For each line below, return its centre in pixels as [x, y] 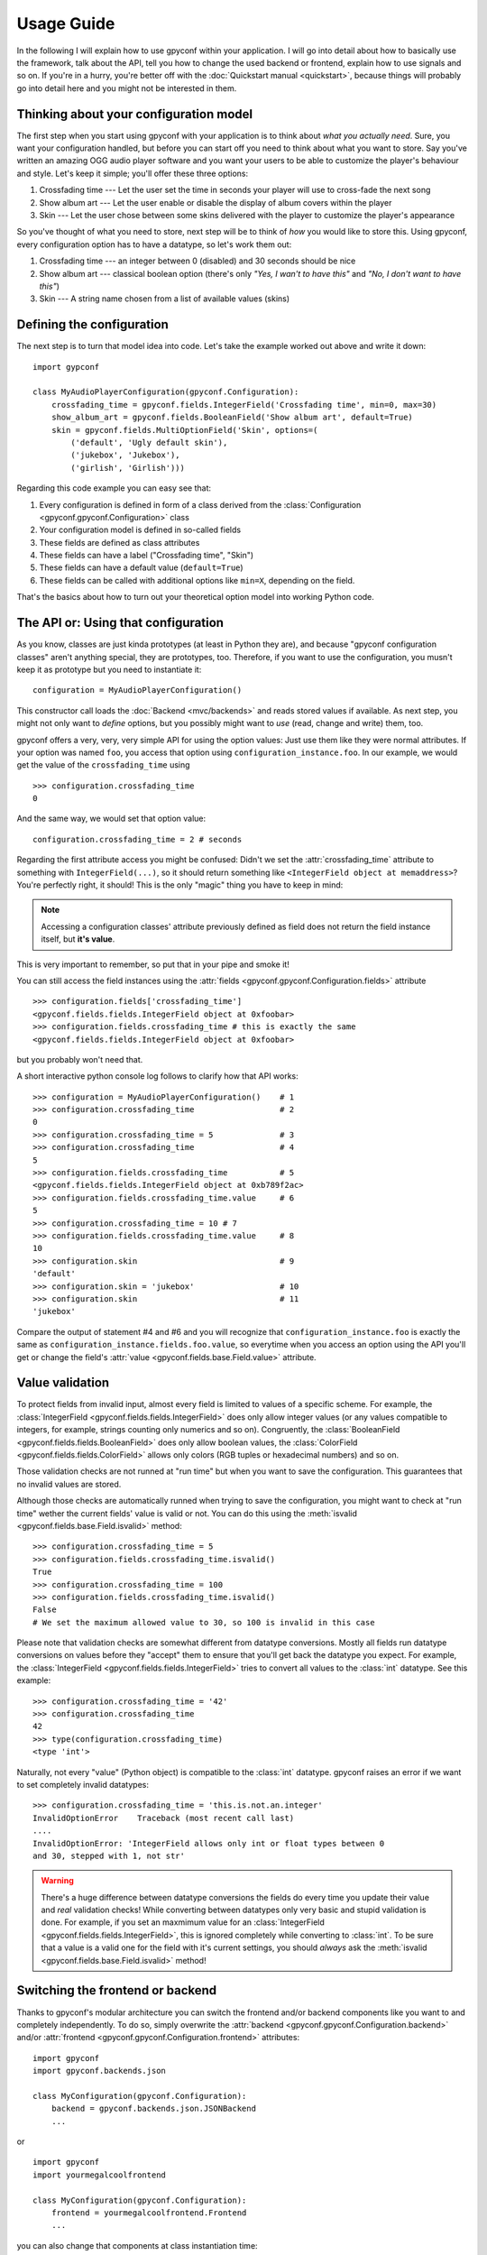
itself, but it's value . [78, 939]
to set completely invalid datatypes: [83, 1784]
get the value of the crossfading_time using [103, 765]
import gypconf [66, 367]
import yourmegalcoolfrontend [100, 2175]
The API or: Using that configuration [120, 623]
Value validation [63, 1383]
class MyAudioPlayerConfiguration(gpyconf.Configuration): [166, 392]
